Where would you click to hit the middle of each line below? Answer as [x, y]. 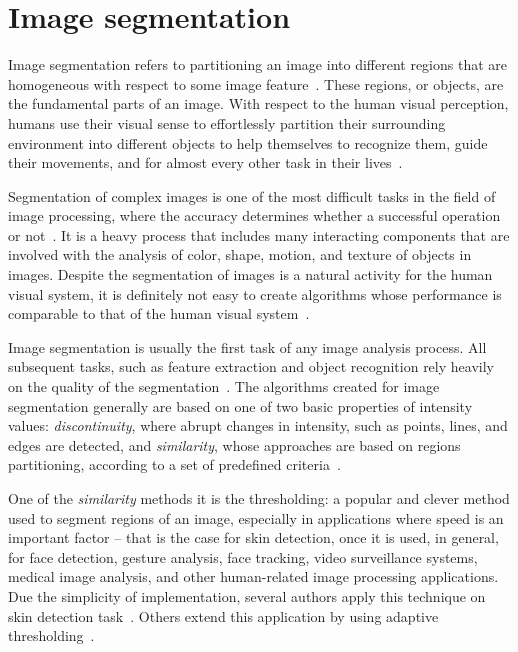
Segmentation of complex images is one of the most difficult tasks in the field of [252, 195]
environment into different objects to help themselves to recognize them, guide [248, 142]
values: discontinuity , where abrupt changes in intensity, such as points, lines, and [258, 425]
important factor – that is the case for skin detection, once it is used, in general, [253, 537]
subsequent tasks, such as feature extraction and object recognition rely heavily [251, 366]
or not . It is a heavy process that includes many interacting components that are [259, 234]
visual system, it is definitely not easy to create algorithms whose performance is [255, 293]
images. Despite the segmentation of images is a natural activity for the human [250, 274]
